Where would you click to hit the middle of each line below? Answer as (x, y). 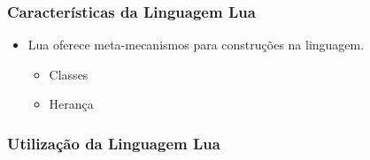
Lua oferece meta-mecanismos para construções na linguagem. (196, 45)
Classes (69, 74)
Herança (71, 104)
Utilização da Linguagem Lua (114, 143)
